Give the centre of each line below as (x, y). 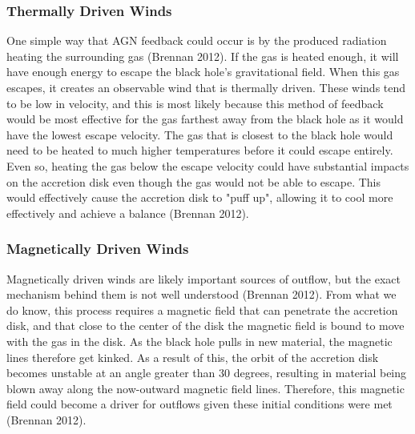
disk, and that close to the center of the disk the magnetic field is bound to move (205, 325)
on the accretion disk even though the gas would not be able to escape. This (193, 181)
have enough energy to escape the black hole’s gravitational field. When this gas (203, 72)
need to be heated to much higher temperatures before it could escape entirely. (200, 150)
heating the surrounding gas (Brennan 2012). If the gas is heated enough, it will (203, 56)
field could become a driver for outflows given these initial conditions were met (199, 404)
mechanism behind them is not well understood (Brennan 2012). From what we (201, 294)
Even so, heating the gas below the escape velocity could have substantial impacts (208, 165)
